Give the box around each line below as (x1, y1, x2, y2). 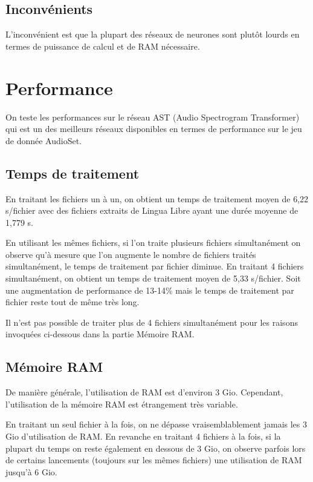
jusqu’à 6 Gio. (5, 465, 57, 478)
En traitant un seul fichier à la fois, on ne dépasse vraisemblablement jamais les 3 (5, 418, 307, 431)
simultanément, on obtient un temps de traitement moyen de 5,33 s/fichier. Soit (5, 272, 301, 285)
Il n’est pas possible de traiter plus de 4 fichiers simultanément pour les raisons (5, 315, 298, 328)
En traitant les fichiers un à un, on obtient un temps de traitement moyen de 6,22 (5, 192, 309, 205)
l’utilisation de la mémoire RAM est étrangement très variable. (5, 397, 238, 410)
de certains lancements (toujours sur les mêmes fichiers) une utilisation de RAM (5, 454, 302, 466)
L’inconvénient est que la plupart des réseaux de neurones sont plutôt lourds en (5, 28, 300, 41)
